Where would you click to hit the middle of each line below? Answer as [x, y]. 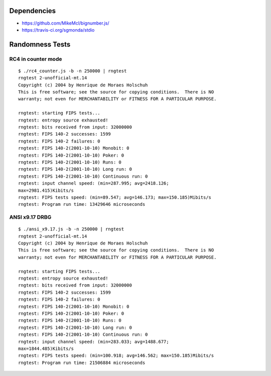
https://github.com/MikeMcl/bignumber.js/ [65, 23]
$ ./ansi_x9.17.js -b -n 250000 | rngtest [71, 229]
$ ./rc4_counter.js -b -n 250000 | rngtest [73, 71]
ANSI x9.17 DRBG [30, 217]
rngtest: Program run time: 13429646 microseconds [82, 204]
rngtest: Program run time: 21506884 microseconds [82, 362]
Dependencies [33, 11]
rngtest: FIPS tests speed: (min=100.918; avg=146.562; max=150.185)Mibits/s [116, 356]
